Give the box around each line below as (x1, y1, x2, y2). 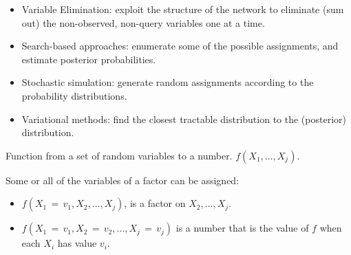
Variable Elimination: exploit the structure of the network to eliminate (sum (21, 2, 344, 16)
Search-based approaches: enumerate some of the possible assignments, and (21, 38, 339, 53)
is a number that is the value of (175, 221, 309, 235)
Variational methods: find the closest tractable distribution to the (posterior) (21, 111, 346, 126)
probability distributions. (21, 88, 127, 102)
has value (57, 236, 97, 250)
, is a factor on (124, 196, 186, 210)
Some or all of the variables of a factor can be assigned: (6, 173, 240, 187)
